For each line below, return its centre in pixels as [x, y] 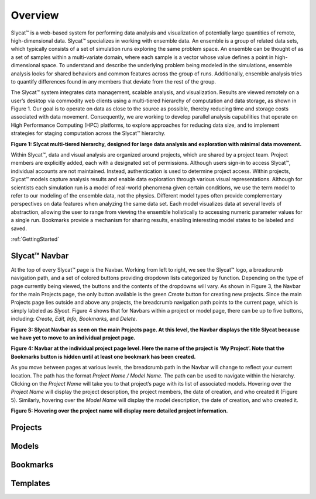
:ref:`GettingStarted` [35, 239]
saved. [19, 228]
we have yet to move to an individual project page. [73, 337]
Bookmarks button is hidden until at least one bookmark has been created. [103, 356]
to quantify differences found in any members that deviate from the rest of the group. [114, 81]
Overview [35, 15]
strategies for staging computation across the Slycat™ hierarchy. [88, 133]
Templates [30, 483]
